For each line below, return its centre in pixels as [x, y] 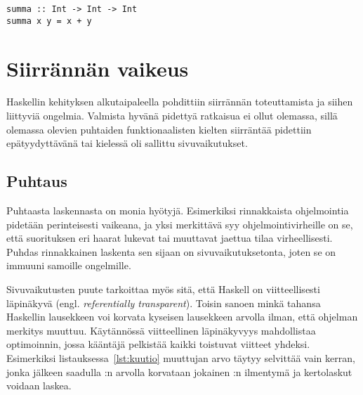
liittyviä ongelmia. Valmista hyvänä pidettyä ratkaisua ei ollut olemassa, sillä [172, 116]
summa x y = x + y [49, 21]
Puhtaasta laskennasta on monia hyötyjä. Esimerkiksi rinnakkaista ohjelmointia [178, 211]
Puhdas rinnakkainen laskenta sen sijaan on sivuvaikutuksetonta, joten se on [171, 251]
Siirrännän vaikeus [98, 68]
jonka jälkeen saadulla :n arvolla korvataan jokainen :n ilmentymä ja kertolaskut [179, 371]
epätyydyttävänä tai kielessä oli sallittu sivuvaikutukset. [127, 143]
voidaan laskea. [39, 386]
